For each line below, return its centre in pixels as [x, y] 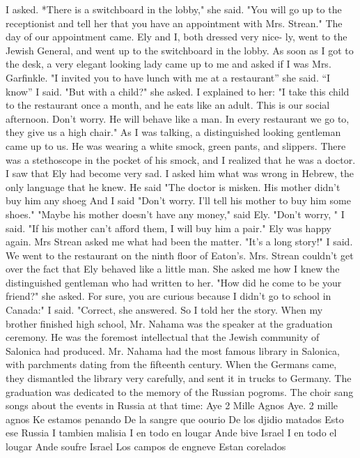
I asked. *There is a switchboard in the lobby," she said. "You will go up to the [174, 9]
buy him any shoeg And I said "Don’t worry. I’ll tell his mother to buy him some [178, 200]
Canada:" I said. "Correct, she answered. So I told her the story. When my [164, 310]
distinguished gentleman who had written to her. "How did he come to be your [174, 282]
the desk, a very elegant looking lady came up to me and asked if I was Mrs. [169, 64]
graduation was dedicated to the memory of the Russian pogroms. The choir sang [180, 391]
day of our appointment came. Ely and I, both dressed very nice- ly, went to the [177, 37]
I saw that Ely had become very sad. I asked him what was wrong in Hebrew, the [180, 173]
